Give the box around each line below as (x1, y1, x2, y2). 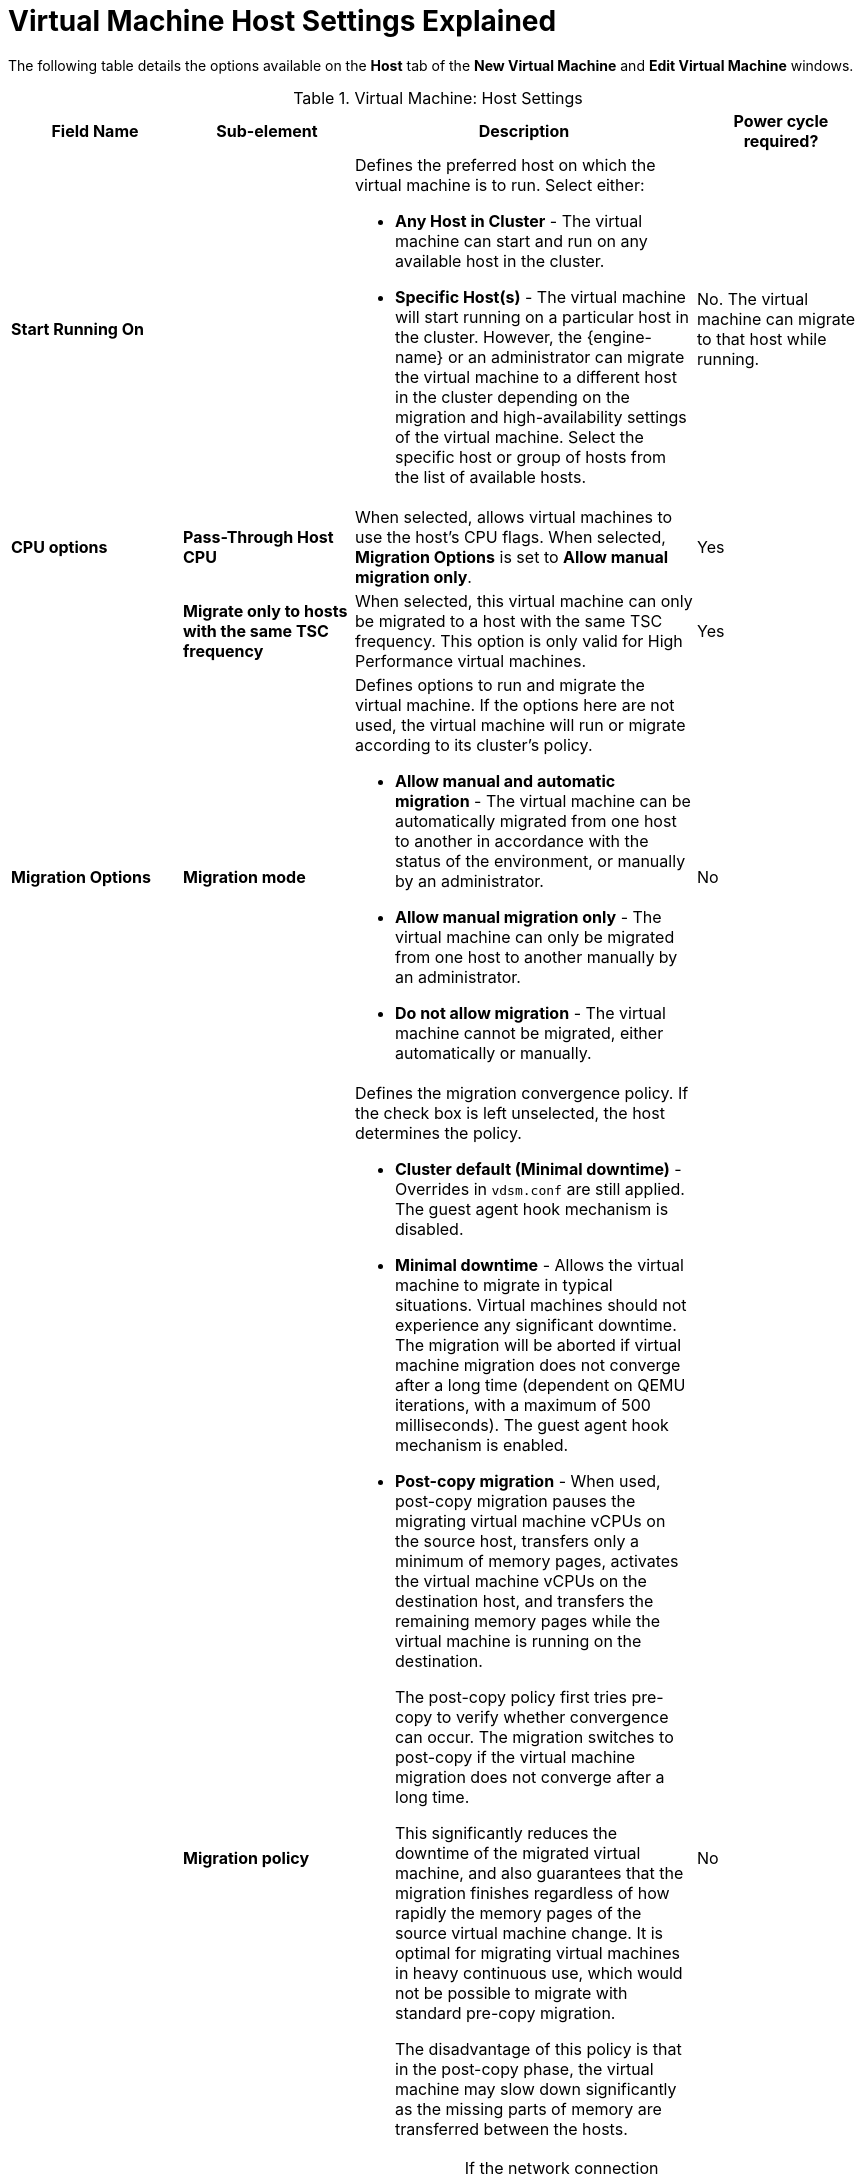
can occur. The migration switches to (395, 1726, 674, 1747)
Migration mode (183, 866, 306, 887)
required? (743, 130, 819, 151)
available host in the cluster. (395, 250, 605, 271)
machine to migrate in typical (395, 1274, 613, 1295)
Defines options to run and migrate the (355, 674, 645, 695)
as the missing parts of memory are (395, 2098, 662, 2119)
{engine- (586, 326, 652, 347)
